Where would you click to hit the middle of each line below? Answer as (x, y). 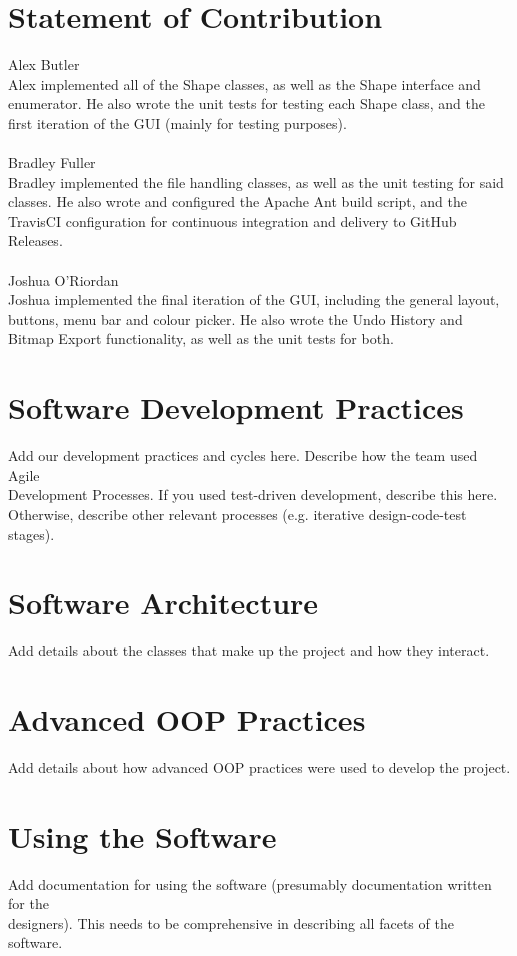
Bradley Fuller (52, 162)
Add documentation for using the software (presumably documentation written (250, 883)
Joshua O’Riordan (63, 279)
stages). (31, 533)
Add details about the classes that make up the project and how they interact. (249, 650)
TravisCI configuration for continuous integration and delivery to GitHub (232, 220)
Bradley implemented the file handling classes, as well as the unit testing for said (256, 181)
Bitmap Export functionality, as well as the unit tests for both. (201, 338)
